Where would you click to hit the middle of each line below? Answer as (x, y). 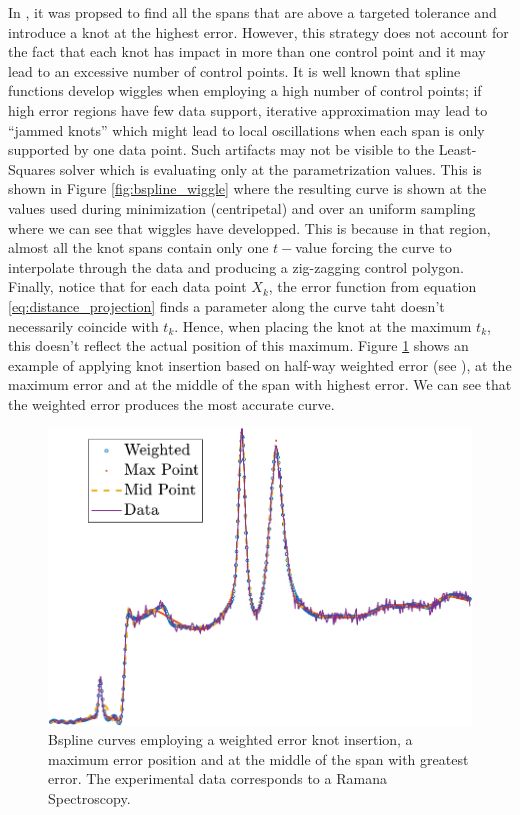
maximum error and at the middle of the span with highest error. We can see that (260, 384)
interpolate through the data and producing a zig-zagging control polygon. (236, 266)
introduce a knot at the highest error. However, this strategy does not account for (258, 31)
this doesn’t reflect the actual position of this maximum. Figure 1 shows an (238, 345)
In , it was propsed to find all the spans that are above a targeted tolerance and (252, 12)
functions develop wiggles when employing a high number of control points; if (245, 90)
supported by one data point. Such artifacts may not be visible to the (221, 149)
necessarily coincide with (83, 325)
